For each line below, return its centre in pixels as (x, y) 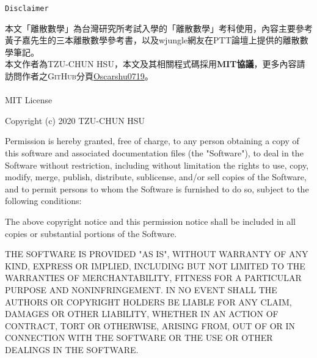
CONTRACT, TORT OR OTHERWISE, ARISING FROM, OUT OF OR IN (150, 325)
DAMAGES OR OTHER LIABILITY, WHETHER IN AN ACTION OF (142, 314)
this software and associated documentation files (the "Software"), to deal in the (154, 153)
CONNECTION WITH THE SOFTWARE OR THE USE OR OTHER (139, 338)
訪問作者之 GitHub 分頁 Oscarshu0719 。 (79, 76)
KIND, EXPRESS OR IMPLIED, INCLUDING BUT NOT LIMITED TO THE (155, 265)
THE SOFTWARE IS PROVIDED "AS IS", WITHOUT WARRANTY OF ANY (157, 254)
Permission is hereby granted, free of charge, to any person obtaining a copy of (152, 141)
